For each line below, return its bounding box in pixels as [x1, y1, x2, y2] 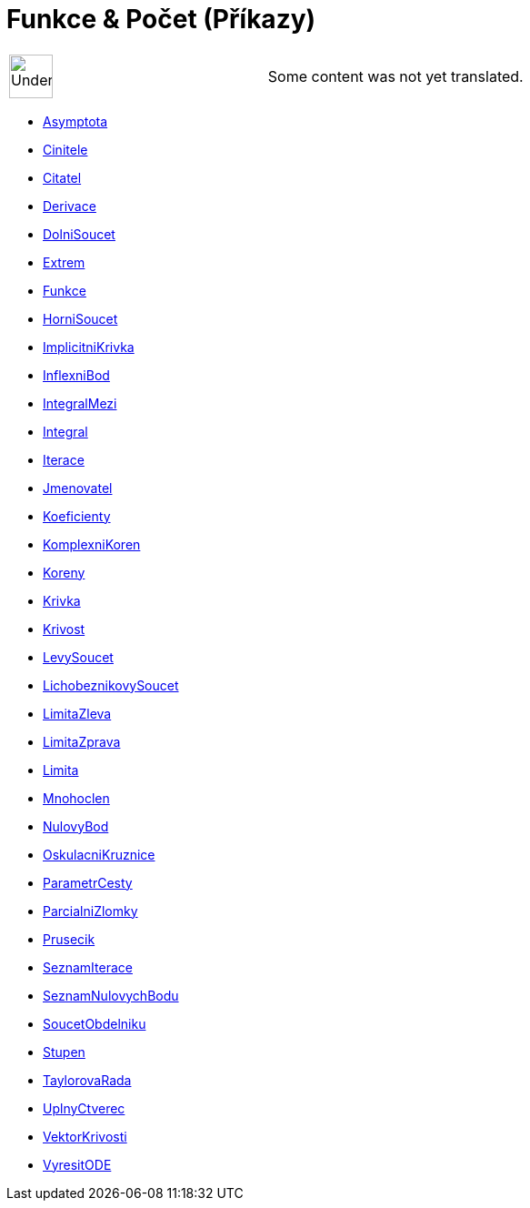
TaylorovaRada [43, 1072, 132, 1088]
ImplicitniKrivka [43, 338, 135, 355]
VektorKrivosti [43, 1128, 127, 1144]
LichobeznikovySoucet [43, 677, 179, 693]
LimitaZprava [43, 733, 121, 750]
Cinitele [43, 141, 88, 157]
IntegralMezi [43, 395, 117, 411]
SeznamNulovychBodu [43, 987, 179, 1003]
